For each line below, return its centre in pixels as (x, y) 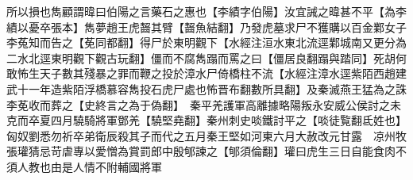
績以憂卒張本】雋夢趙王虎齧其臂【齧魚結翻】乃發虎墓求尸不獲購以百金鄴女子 (206, 27)
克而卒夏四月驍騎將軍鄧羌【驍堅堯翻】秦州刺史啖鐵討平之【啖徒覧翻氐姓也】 (204, 120)
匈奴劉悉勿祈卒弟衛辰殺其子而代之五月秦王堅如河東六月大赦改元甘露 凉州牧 (206, 135)
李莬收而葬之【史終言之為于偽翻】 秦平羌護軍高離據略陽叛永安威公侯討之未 (204, 104)
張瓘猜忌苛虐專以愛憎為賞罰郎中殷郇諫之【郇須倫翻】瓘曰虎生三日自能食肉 (201, 151)
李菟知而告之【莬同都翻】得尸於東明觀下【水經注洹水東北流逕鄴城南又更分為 (206, 42)
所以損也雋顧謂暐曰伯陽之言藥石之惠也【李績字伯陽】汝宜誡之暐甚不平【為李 (206, 11)
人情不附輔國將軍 (117, 166)
